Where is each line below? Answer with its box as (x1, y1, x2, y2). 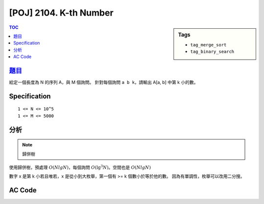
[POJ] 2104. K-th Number (9, 7, 114, 18)
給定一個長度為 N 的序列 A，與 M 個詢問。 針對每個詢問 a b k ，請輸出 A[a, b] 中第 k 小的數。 (9, 80, 198, 85)
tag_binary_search (190, 49, 235, 55)
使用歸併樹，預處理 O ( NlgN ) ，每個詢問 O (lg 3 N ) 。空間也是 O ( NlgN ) (9, 164, 151, 170)
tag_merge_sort (190, 42, 227, 47)
